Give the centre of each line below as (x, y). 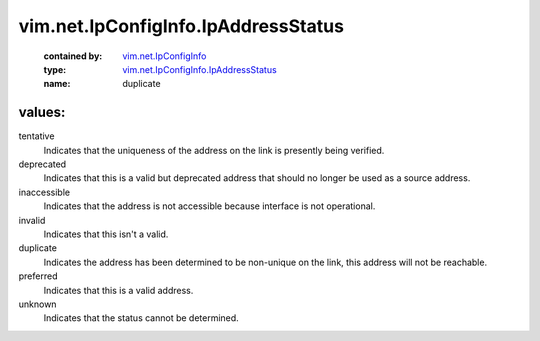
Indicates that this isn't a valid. (106, 234)
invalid (32, 220)
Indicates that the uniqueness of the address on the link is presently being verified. (214, 150)
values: (42, 112)
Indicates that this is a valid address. (118, 290)
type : (55, 69)
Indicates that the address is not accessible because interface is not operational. (209, 206)
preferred (38, 276)
